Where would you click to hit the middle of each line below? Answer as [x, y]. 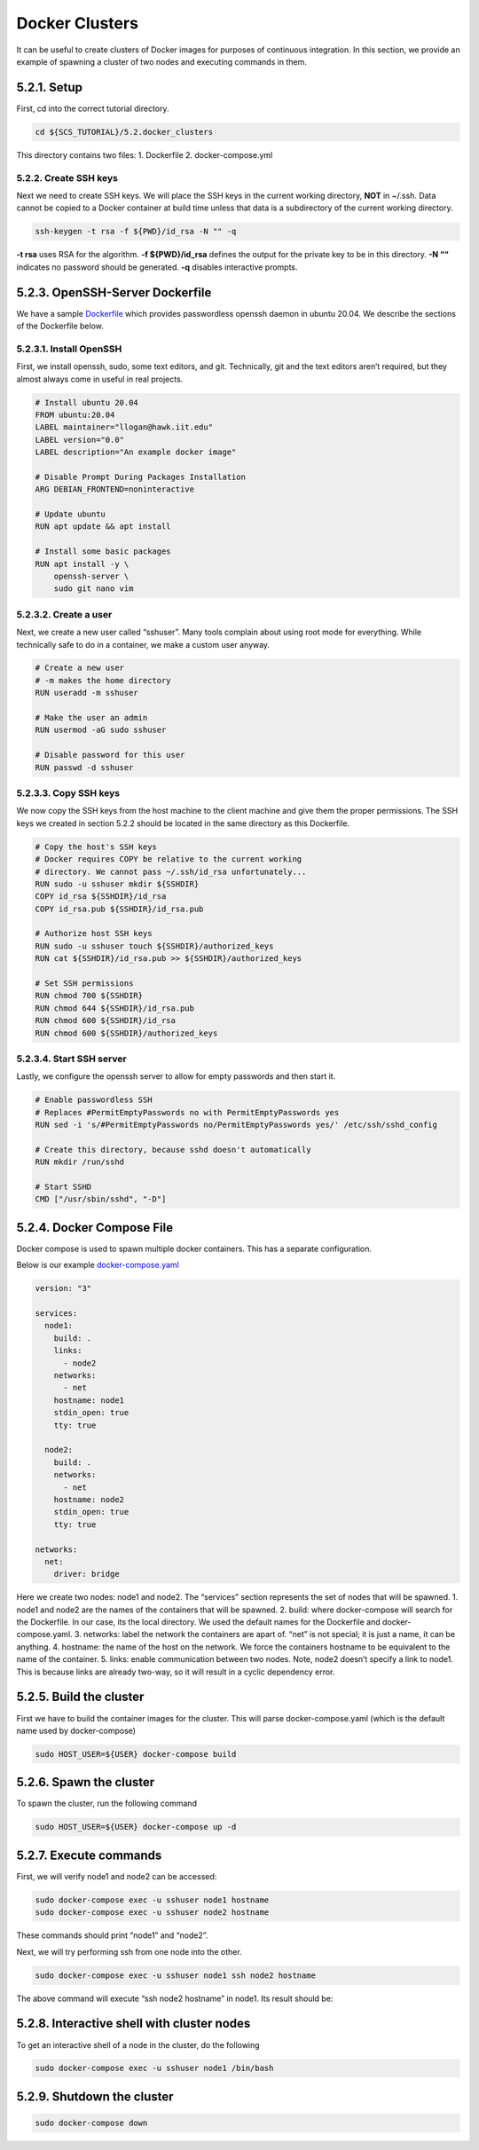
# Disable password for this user [110, 755]
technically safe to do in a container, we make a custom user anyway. [143, 644]
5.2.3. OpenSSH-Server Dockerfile [114, 292]
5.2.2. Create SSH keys [67, 177]
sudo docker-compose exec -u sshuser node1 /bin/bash [154, 2068]
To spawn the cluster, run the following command [106, 1803]
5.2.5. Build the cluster [80, 1697]
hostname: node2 [89, 1499]
